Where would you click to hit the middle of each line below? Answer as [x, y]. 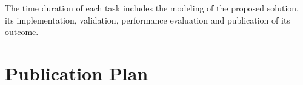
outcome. [22, 32]
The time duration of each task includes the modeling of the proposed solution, [152, 8]
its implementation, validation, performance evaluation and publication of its [148, 20]
